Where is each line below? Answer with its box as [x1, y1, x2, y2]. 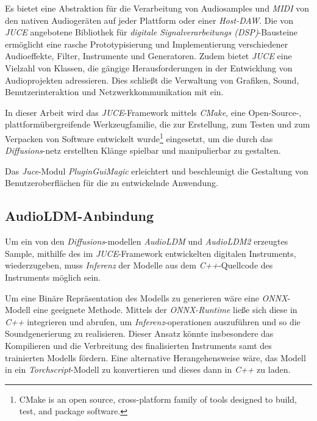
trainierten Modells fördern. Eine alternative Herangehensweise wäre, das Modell [5, 351, 306, 364]
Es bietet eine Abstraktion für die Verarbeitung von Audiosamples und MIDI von [5, 2, 309, 14]
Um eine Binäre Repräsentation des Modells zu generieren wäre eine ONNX [5, 291, 288, 304]
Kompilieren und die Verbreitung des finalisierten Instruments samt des [5, 339, 272, 351]
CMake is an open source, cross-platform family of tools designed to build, [19, 392, 297, 405]
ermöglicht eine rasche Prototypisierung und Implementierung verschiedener [5, 37, 288, 50]
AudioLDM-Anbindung [5, 206, 154, 225]
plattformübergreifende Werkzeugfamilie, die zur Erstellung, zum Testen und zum [5, 118, 310, 131]
